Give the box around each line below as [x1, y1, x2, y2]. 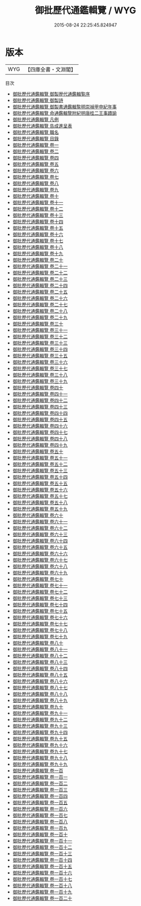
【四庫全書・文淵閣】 [25, 66, 76, 73]
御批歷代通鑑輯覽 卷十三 [12, 212, 64, 218]
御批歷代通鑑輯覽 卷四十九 [12, 442, 68, 448]
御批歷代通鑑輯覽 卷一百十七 [12, 876, 72, 882]
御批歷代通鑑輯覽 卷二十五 [12, 289, 68, 295]
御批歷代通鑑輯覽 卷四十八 [12, 435, 68, 442]
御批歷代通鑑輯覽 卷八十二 [12, 652, 68, 659]
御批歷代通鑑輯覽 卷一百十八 [12, 882, 72, 889]
